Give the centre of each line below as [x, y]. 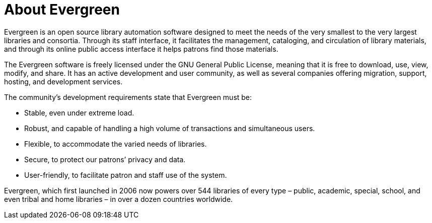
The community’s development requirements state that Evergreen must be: [128, 97]
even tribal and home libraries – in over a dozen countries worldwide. [119, 199]
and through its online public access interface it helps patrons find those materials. [141, 49]
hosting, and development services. [63, 81]
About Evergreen [62, 10]
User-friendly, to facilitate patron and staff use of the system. [126, 175]
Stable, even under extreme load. [79, 113]
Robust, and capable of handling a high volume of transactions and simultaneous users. [170, 128]
